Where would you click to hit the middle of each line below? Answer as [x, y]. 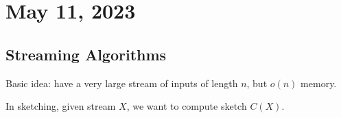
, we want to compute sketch [187, 106]
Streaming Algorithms [86, 54]
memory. [319, 83]
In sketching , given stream [61, 106]
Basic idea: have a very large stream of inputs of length [122, 83]
